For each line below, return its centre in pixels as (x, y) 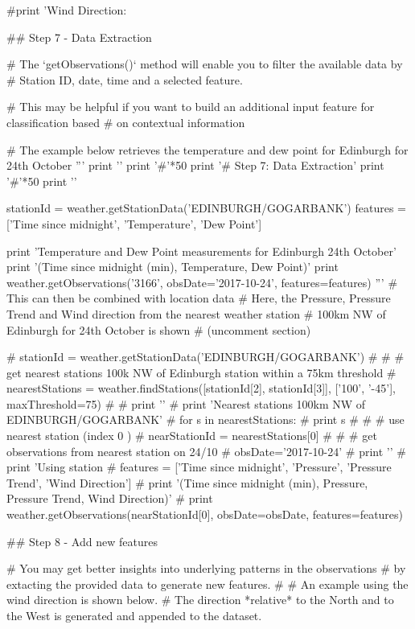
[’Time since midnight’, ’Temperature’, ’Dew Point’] (134, 223)
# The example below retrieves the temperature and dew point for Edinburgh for (207, 149)
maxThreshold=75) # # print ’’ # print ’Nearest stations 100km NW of (186, 403)
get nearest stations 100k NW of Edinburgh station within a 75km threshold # (201, 372)
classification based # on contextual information (126, 122)
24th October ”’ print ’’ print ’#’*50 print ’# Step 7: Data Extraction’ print (195, 165)
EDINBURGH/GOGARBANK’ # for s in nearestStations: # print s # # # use (205, 419)
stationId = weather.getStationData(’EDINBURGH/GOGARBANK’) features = (206, 208)
